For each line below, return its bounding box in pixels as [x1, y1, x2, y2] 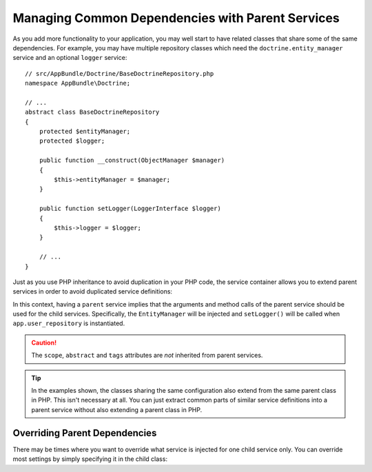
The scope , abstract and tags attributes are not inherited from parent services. [31, 351, 263, 360]
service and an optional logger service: [12, 54, 127, 62]
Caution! [31, 338, 57, 347]
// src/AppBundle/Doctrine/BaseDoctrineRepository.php [25, 70, 214, 77]
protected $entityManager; [39, 127, 131, 136]
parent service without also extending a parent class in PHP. [31, 405, 203, 413]
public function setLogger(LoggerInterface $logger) [39, 205, 222, 213]
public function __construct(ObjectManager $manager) [39, 156, 225, 165]
